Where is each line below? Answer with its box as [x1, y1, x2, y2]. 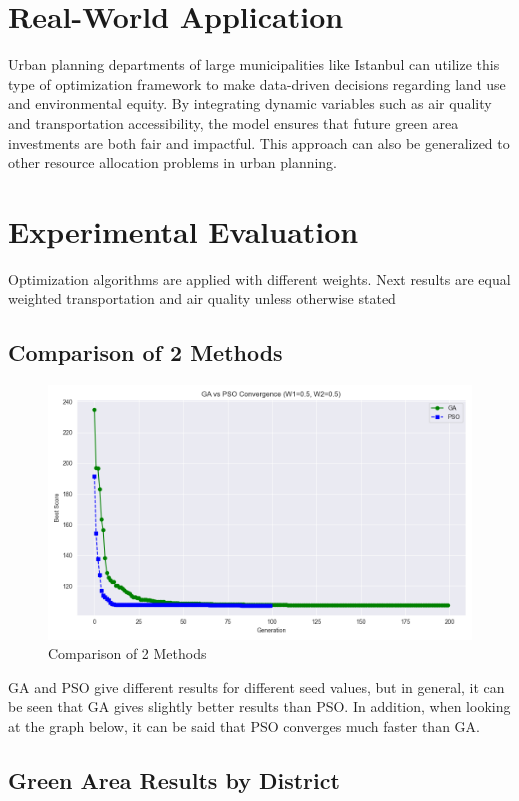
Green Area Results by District [8, 764, 340, 795]
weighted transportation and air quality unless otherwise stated [8, 288, 396, 309]
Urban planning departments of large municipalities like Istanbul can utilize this [8, 54, 500, 75]
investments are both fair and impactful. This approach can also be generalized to [8, 132, 510, 153]
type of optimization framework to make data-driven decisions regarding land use [8, 73, 506, 94]
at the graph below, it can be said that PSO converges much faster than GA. [8, 715, 480, 736]
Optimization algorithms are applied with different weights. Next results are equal [8, 268, 511, 289]
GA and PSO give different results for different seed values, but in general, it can [8, 676, 505, 697]
